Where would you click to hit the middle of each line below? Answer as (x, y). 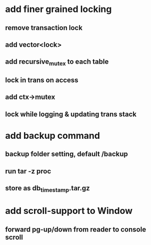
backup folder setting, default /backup (67, 154)
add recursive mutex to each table (57, 62)
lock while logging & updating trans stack (71, 114)
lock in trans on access (42, 80)
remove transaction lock (44, 28)
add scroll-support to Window (69, 211)
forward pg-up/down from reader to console (76, 229)
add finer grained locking (58, 9)
